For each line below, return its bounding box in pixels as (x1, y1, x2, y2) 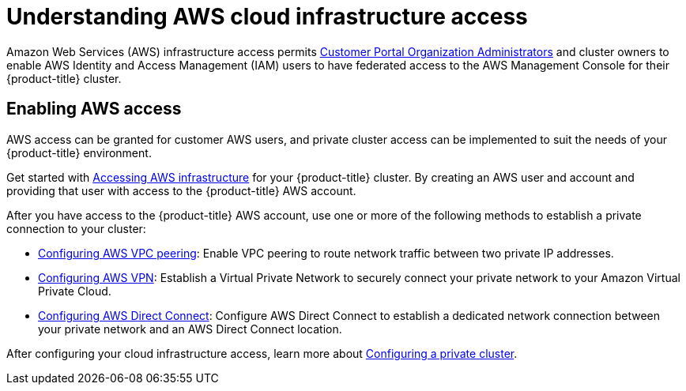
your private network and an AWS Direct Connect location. (38, 321, 342, 336)
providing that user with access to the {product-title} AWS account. (6, 183, 356, 197)
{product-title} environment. (6, 145, 152, 160)
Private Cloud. (38, 284, 111, 298)
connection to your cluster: (6, 221, 146, 235)
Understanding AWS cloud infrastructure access (6, 3, 528, 30)
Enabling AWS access (6, 99, 182, 119)
